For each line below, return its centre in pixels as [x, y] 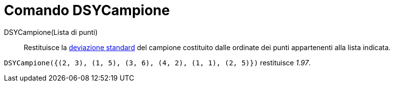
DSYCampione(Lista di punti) [51, 32]
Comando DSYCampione [87, 10]
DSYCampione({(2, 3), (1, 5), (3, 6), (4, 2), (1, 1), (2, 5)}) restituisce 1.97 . [157, 62]
